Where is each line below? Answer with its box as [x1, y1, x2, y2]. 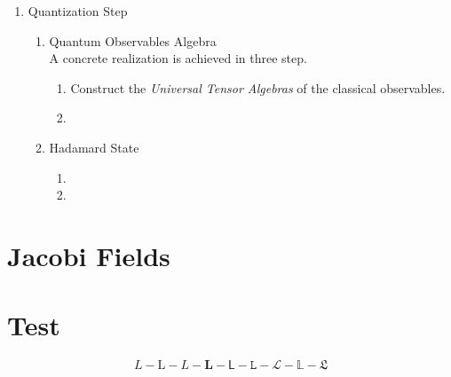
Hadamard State [49, 137, 139, 156]
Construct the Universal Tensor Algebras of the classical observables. [70, 78, 446, 97]
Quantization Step [28, 2, 128, 20]
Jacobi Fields [7, 237, 170, 273]
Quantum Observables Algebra [49, 31, 217, 50]
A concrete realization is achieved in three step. [49, 49, 307, 67]
